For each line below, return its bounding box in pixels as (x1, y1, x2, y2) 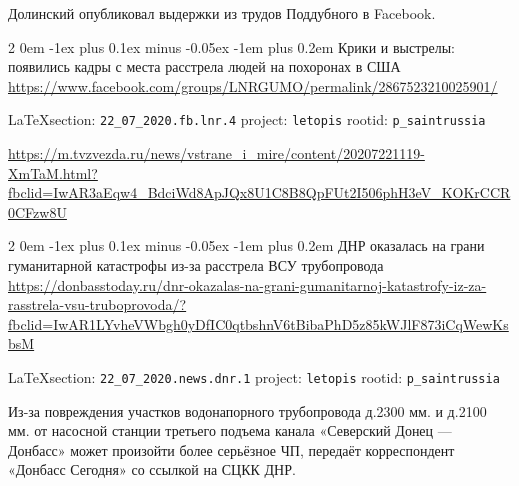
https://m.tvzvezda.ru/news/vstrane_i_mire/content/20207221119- (8, 143, 425, 164)
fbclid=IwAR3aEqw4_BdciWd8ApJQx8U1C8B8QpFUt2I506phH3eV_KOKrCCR (8, 182, 511, 203)
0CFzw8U (8, 201, 67, 222)
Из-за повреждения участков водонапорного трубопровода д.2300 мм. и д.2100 (8, 400, 487, 421)
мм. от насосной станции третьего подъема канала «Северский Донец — (8, 420, 452, 441)
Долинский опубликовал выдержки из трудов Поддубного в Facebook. (8, 3, 436, 23)
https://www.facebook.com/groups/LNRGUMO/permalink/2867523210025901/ (8, 75, 498, 96)
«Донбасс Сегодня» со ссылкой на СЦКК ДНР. (8, 459, 296, 480)
